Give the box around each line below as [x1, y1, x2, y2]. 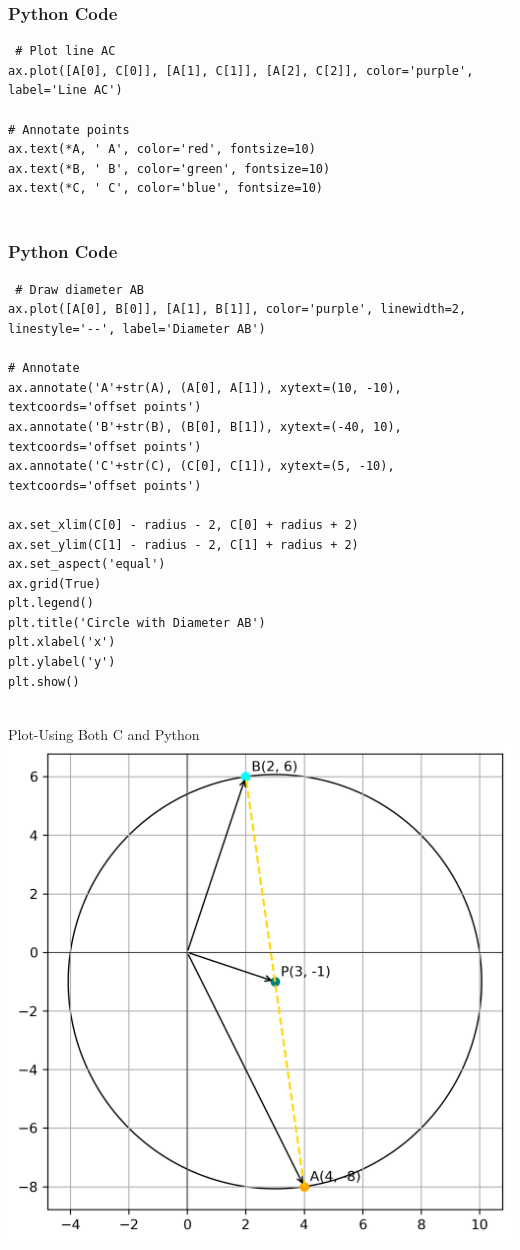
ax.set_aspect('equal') [8, 557, 166, 572]
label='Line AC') [8, 83, 123, 98]
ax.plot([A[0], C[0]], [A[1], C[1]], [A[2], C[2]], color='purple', [8, 63, 474, 78]
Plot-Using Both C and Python [8, 723, 200, 744]
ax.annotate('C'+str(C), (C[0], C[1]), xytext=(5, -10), [8, 459, 395, 474]
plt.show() [8, 674, 80, 689]
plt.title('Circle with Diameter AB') [8, 615, 266, 630]
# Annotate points [8, 122, 130, 137]
